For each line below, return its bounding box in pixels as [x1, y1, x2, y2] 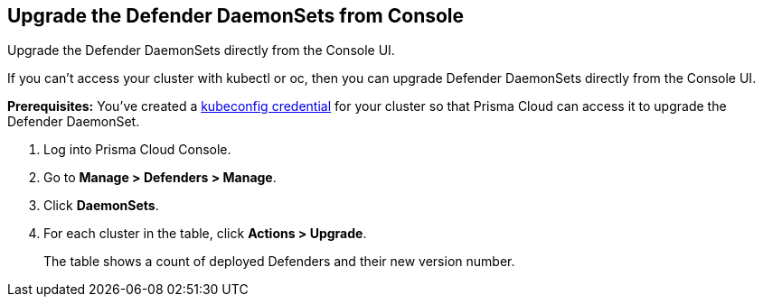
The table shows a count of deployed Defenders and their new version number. [43, 253, 515, 270]
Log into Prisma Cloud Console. [43, 142, 231, 158]
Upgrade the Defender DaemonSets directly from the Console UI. [7, 42, 395, 59]
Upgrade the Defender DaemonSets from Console [7, 5, 465, 27]
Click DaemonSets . [43, 198, 159, 214]
